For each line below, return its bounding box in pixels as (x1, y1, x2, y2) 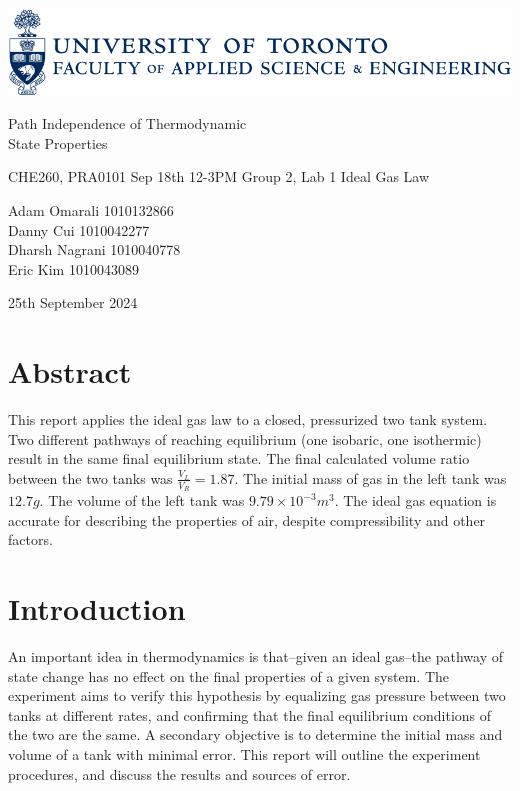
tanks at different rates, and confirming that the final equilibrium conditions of (8, 704, 492, 725)
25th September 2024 (8, 292, 138, 313)
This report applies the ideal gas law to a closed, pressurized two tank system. (8, 409, 488, 430)
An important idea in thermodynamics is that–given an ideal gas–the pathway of (8, 646, 503, 667)
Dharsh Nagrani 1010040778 (8, 239, 181, 260)
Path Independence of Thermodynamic (8, 113, 247, 134)
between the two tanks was (8, 467, 173, 488)
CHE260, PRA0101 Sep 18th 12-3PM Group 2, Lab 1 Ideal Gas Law (8, 166, 430, 187)
